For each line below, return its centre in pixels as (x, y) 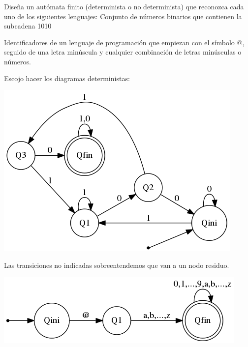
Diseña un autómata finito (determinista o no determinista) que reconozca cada (124, 6)
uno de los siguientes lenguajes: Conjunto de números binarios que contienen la (123, 16)
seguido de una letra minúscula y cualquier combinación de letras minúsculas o (123, 52)
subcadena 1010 (28, 26)
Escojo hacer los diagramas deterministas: (67, 78)
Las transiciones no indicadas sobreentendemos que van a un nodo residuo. (117, 265)
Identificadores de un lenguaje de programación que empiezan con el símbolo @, (124, 42)
